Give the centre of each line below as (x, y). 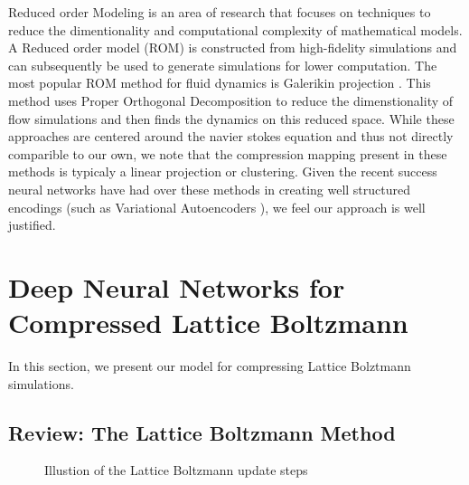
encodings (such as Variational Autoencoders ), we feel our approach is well (217, 207)
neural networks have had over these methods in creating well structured (210, 189)
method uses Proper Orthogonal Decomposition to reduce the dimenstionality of (231, 100)
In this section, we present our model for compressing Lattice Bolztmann (210, 366)
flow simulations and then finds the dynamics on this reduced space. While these (231, 118)
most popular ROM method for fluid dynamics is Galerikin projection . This (220, 83)
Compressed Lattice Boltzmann (208, 323)
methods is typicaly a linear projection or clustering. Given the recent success (223, 171)
